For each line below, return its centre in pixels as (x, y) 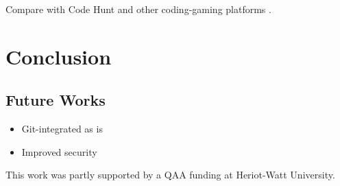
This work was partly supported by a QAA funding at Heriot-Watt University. (170, 175)
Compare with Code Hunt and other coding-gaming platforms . (138, 9)
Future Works (56, 100)
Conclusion (59, 56)
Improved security (59, 151)
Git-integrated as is (62, 129)
